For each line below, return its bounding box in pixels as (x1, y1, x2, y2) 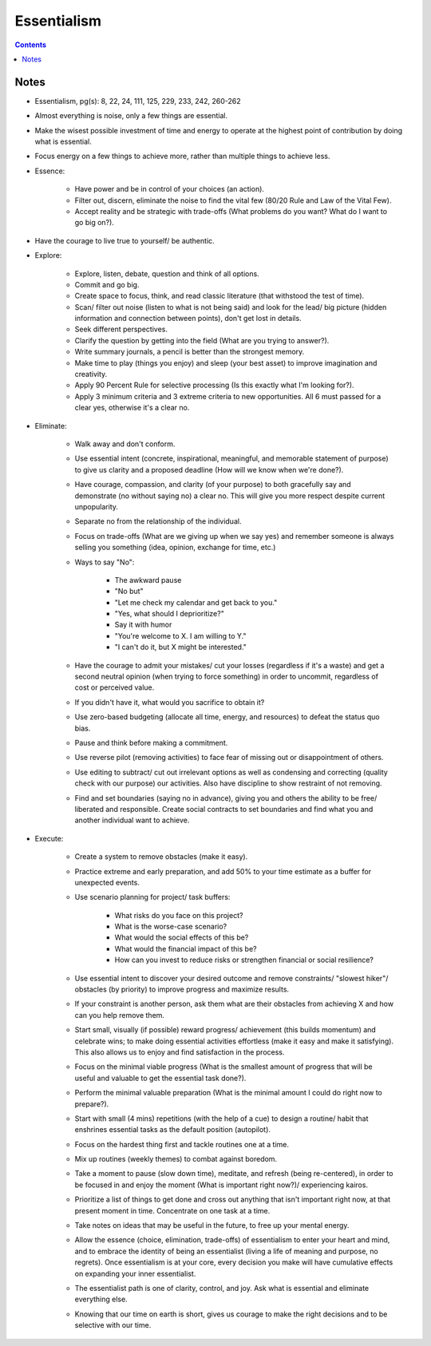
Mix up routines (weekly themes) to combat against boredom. (74, 1154, 278, 1164)
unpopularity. (74, 501, 119, 511)
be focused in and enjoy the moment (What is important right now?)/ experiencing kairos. (74, 1180, 369, 1190)
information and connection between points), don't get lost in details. (74, 314, 302, 323)
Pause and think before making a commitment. (74, 738, 228, 747)
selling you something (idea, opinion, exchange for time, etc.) (74, 543, 276, 552)
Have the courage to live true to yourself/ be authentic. (34, 236, 215, 245)
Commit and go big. (74, 279, 140, 289)
